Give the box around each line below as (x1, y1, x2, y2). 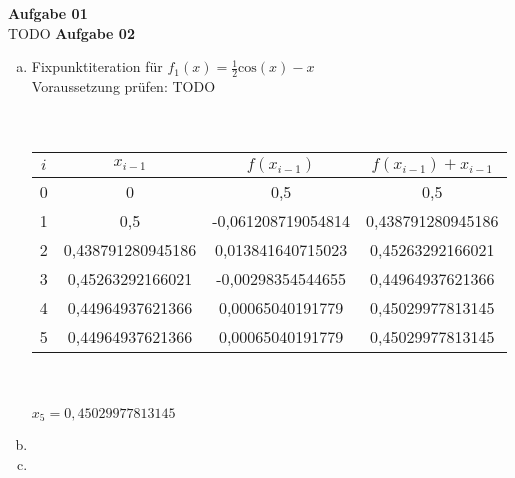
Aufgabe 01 (8, 3, 88, 23)
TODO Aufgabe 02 (8, 22, 135, 43)
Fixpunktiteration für (31, 56, 163, 77)
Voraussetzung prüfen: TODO (31, 76, 216, 97)
